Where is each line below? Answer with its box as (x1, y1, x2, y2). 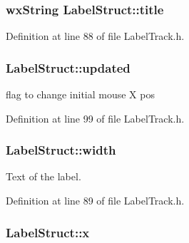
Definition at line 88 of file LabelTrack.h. (6, 29, 185, 43)
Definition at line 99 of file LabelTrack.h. (6, 110, 185, 125)
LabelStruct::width (6, 141, 116, 159)
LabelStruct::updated (6, 58, 131, 76)
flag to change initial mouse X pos (6, 87, 155, 102)
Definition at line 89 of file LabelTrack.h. (6, 193, 185, 208)
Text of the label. (6, 169, 81, 184)
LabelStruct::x (6, 223, 90, 241)
